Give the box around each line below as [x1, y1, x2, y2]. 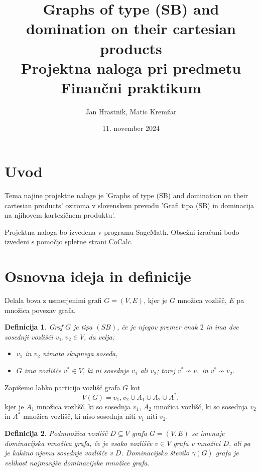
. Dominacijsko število [121, 447, 189, 458]
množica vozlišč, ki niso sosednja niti [23, 411, 136, 421]
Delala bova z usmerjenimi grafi [5, 295, 102, 305]
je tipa [73, 322, 93, 332]
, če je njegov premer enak [116, 322, 198, 332]
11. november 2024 [102, 123, 160, 133]
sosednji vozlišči [5, 331, 53, 342]
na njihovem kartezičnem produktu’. [5, 210, 115, 220]
